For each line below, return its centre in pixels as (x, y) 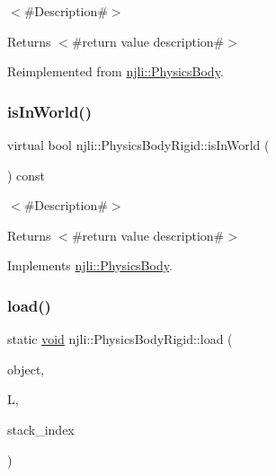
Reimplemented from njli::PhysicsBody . (116, 71)
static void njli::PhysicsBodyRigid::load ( (120, 339)
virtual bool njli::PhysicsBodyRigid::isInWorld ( (138, 145)
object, (26, 369)
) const (27, 175)
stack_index (41, 429)
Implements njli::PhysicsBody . (90, 265)
